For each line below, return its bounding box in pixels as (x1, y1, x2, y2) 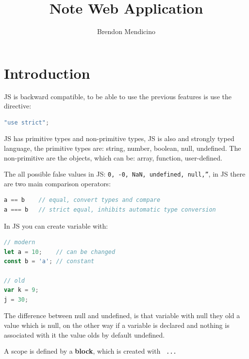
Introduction (4, 63, 90, 83)
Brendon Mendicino (97, 26, 156, 36)
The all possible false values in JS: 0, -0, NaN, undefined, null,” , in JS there (4, 169, 246, 179)
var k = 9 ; (4, 287, 39, 294)
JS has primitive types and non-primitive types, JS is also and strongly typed (4, 133, 234, 144)
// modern (4, 239, 35, 246)
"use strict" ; (4, 119, 50, 126)
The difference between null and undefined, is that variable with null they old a (4, 310, 240, 321)
